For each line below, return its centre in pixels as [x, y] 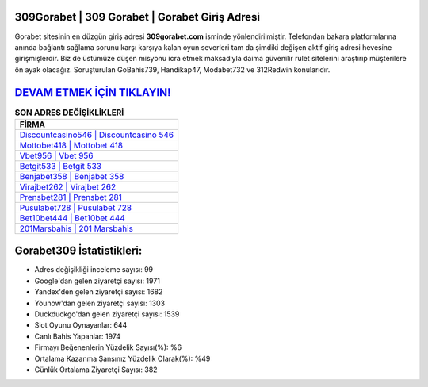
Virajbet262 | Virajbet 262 [68, 186]
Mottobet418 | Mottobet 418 [71, 145]
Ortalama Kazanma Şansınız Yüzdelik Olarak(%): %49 [122, 358]
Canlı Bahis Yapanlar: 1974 [78, 336]
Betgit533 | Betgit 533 [61, 166]
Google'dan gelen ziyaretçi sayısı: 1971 [97, 281]
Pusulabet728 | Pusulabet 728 [76, 208]
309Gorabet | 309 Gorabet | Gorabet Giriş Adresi [138, 17]
